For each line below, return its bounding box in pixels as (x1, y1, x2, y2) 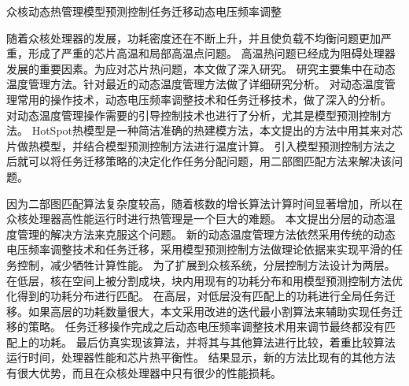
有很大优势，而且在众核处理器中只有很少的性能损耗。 (6, 365, 282, 381)
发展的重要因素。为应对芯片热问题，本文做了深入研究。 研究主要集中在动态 (6, 60, 396, 76)
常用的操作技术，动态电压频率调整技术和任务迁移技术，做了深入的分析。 (17, 91, 392, 107)
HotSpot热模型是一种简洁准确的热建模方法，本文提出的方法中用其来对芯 (31, 122, 403, 139)
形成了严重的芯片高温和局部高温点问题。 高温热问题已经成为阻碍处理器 (28, 45, 396, 61)
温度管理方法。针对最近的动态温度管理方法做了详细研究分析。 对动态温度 (6, 76, 385, 92)
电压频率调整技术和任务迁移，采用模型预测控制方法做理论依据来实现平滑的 (6, 241, 392, 258)
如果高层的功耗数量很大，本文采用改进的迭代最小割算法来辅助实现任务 (28, 302, 392, 319)
